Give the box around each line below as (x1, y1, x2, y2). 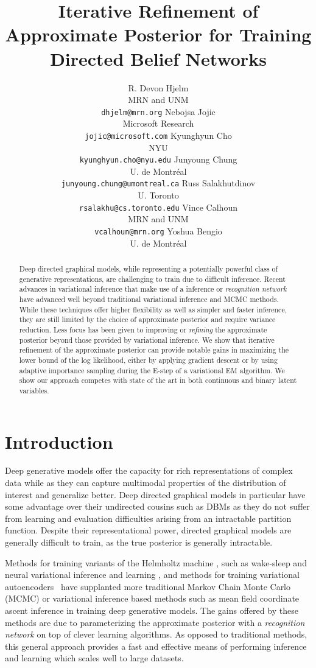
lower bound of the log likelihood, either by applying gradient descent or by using (19, 354, 278, 365)
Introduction (5, 429, 113, 454)
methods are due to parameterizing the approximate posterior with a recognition (5, 616, 305, 628)
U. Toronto (138, 189, 179, 202)
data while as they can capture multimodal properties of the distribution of (5, 476, 286, 489)
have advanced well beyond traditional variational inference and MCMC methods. (19, 294, 279, 304)
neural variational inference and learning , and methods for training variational (5, 568, 300, 581)
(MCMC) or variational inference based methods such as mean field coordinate (5, 592, 300, 605)
